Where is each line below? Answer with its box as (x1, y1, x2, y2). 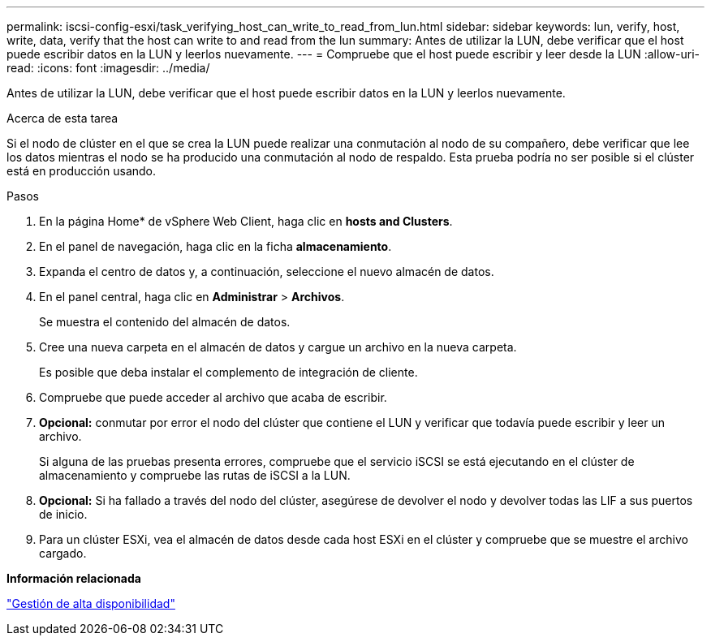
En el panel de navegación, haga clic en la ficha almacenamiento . (39, 239, 392, 253)
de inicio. (39, 507, 88, 521)
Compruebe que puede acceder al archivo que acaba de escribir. (39, 390, 387, 404)
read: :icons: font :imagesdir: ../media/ (6, 61, 210, 75)
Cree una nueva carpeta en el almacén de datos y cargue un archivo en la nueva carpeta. (39, 340, 517, 354)
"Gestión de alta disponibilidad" (6, 597, 175, 610)
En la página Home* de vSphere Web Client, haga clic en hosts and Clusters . (39, 214, 453, 228)
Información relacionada (6, 571, 141, 585)
